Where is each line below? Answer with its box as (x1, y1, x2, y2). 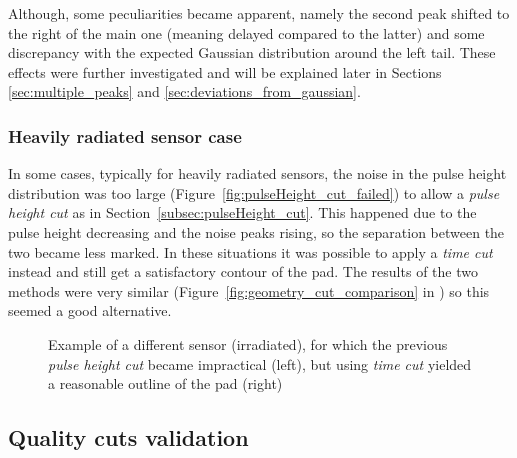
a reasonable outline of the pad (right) (48, 373, 283, 394)
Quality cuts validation (8, 422, 249, 453)
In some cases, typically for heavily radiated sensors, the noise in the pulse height (8, 163, 507, 184)
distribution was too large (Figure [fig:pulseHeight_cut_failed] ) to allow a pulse (8, 182, 500, 203)
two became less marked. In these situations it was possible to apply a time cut (8, 241, 493, 262)
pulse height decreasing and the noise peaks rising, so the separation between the (8, 221, 505, 242)
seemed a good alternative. (8, 300, 172, 321)
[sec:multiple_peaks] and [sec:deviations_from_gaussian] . (8, 81, 361, 102)
